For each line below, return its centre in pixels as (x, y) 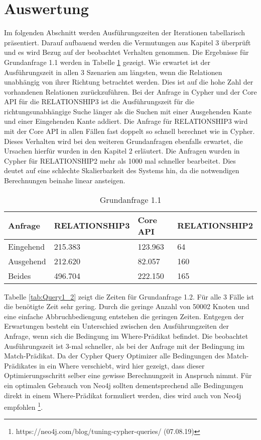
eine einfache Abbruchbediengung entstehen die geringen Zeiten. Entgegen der (124, 316)
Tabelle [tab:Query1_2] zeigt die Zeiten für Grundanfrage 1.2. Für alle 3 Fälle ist (129, 296)
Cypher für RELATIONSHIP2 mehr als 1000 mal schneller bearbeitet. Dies (120, 160)
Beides (20, 275)
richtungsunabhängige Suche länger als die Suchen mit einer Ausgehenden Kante (128, 111)
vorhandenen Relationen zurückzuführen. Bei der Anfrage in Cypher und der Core (130, 91)
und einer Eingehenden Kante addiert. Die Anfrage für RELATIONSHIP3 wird (126, 121)
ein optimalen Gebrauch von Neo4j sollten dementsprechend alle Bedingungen (124, 385)
